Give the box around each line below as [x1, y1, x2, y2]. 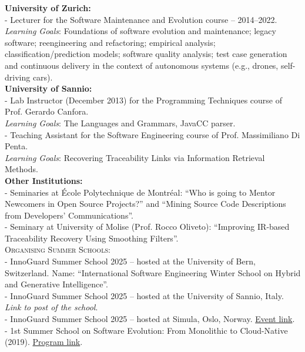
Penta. [5, 140, 28, 152]
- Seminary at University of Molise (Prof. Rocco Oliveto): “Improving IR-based [5, 220, 290, 233]
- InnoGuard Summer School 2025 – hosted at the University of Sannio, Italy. [5, 289, 284, 301]
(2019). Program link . [5, 336, 83, 348]
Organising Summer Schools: [5, 243, 110, 256]
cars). [32, 71, 53, 83]
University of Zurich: [5, 2, 91, 14]
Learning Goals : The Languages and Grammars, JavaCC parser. [5, 116, 236, 129]
